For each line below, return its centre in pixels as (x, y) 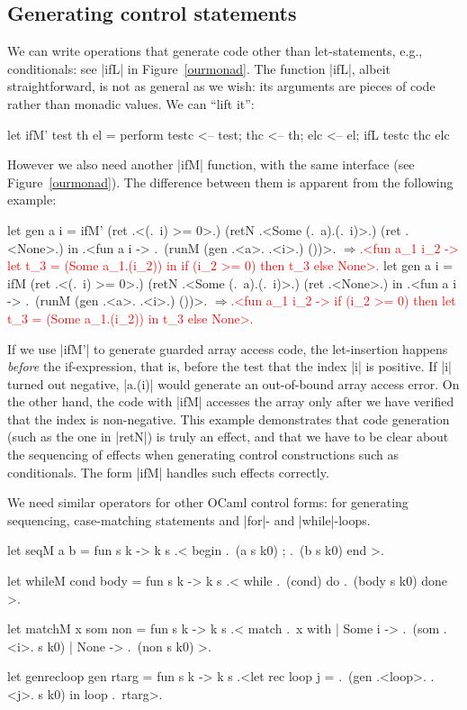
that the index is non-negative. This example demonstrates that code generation (229, 419)
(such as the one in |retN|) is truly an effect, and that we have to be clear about (228, 437)
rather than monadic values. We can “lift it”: (131, 103)
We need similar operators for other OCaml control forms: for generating (208, 502)
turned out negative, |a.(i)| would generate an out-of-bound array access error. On (233, 383)
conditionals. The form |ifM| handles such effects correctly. (168, 472)
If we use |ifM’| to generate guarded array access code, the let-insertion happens (228, 348)
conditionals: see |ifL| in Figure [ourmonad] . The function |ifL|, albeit (199, 68)
